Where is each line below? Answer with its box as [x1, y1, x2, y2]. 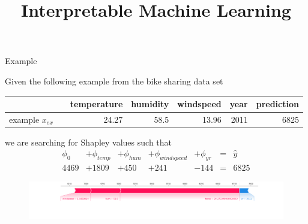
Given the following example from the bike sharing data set [5, 74, 223, 87]
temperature [70, 98, 123, 110]
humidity [131, 98, 169, 110]
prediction [256, 98, 299, 110]
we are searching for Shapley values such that [5, 136, 172, 148]
